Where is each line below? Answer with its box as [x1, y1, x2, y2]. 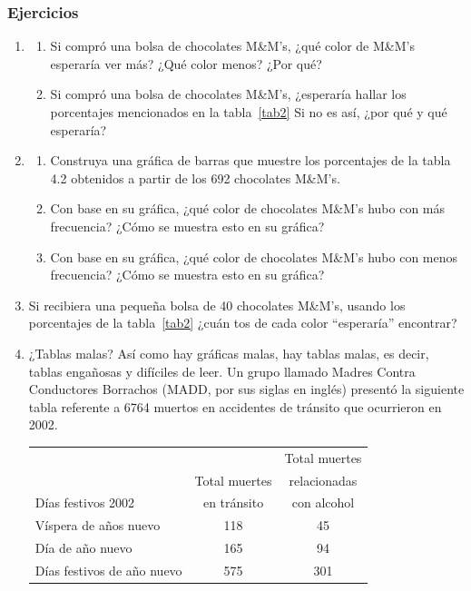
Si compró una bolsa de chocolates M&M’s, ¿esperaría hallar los [50, 84, 407, 103]
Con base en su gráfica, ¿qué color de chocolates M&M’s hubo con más [50, 199, 446, 218]
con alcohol [291, 493, 355, 512]
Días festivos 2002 [34, 493, 135, 512]
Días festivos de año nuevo [34, 560, 182, 579]
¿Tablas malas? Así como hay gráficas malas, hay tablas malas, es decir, [28, 343, 429, 362]
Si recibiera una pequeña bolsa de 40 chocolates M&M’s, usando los [28, 295, 406, 314]
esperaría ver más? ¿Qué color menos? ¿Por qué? [50, 54, 322, 73]
